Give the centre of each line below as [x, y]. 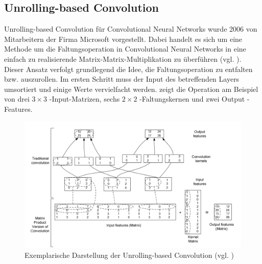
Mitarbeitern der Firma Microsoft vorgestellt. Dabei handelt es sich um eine [123, 39]
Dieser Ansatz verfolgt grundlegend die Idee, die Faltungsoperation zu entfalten [128, 69]
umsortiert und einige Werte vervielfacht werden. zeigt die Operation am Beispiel [131, 89]
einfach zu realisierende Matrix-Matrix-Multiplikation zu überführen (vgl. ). [123, 58]
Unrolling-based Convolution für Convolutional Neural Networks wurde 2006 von [131, 29]
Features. [18, 109]
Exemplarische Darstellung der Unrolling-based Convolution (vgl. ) [129, 255]
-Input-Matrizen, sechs [85, 99]
